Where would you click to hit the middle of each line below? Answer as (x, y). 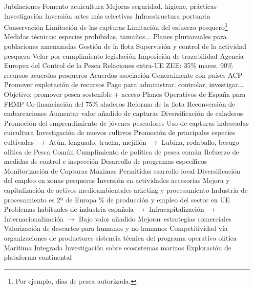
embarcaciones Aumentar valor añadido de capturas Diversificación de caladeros (124, 113)
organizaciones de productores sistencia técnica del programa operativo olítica (120, 237)
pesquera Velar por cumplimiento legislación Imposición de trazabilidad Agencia (124, 56)
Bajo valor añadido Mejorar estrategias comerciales (155, 218)
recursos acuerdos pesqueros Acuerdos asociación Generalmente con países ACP (123, 75)
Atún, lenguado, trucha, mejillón (98, 142)
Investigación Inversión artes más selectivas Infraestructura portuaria (107, 15)
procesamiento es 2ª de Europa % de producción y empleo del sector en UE (117, 199)
